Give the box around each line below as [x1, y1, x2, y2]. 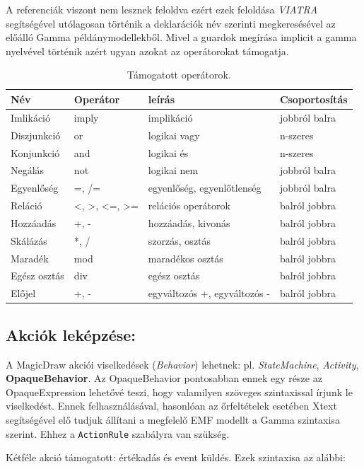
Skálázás [11, 233, 47, 248]
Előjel [11, 286, 36, 301]
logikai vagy [148, 127, 200, 142]
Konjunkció [11, 145, 60, 160]
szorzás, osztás [148, 233, 211, 248]
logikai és [148, 145, 189, 160]
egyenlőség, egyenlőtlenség [148, 180, 262, 195]
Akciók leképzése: [6, 323, 136, 345]
